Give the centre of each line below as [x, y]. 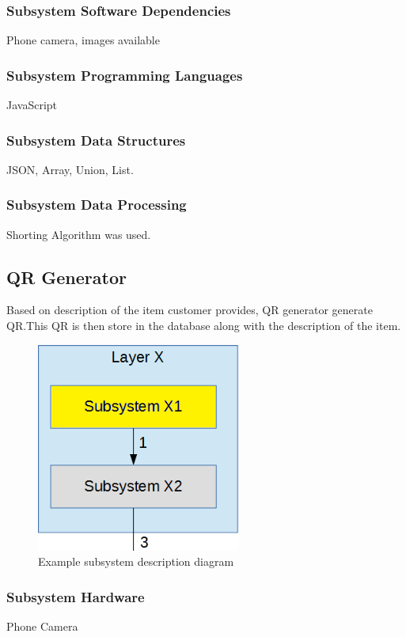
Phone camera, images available [83, 40]
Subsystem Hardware [76, 596]
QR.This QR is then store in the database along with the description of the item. [204, 326]
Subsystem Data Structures [96, 140]
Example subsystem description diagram [136, 561]
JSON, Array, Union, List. [70, 169]
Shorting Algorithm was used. [79, 234]
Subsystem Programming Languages [125, 75]
